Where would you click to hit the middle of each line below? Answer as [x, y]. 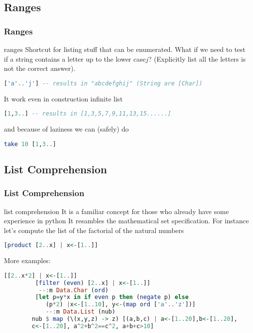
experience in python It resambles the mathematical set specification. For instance [126, 221]
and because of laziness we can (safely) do [66, 129]
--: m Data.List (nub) [81, 312]
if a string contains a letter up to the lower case [75, 58]
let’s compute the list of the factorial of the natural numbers [94, 230]
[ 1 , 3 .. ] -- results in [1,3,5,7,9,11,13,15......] [88, 114]
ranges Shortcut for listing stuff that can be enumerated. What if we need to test [125, 49]
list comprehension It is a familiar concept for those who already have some [117, 211]
